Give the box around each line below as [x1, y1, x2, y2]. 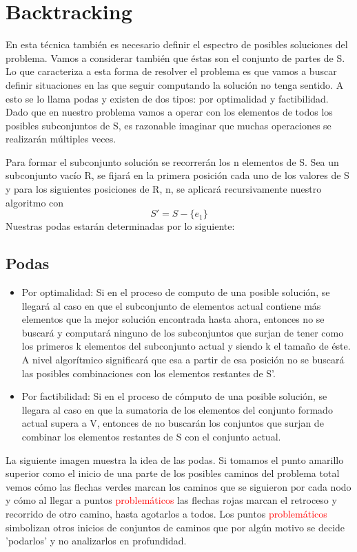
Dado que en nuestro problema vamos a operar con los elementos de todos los [6, 105, 333, 119]
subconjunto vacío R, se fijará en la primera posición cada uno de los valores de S [6, 168, 349, 182]
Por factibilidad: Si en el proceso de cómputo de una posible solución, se [21, 389, 327, 403]
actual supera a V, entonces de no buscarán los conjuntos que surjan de [21, 416, 324, 430]
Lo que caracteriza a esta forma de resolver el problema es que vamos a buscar [6, 64, 337, 78]
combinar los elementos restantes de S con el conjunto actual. [21, 429, 281, 443]
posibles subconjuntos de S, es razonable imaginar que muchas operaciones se [6, 118, 331, 132]
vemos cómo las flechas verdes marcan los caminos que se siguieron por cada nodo [6, 479, 351, 493]
